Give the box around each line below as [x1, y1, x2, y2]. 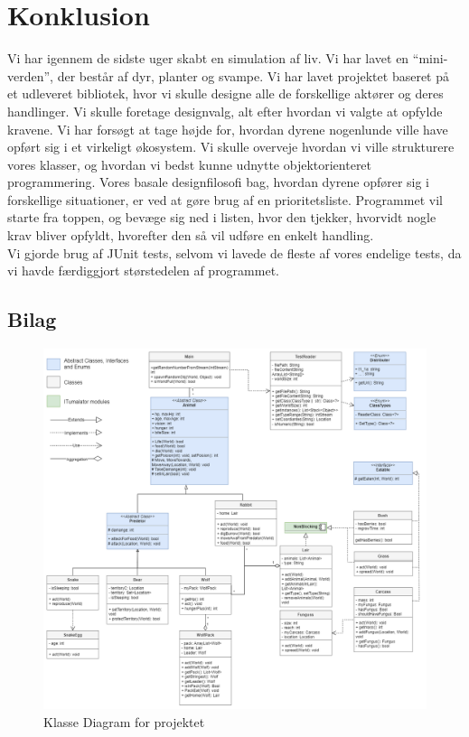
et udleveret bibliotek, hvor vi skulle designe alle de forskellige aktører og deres [7, 84, 444, 103]
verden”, [7, 66, 53, 85]
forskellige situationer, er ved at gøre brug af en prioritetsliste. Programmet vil [7, 190, 443, 209]
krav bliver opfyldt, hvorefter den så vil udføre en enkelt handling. [7, 226, 374, 245]
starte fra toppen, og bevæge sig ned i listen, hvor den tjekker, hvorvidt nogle [7, 208, 436, 227]
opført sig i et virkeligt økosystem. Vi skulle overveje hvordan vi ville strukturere [7, 137, 455, 156]
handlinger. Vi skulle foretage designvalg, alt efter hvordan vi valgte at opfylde [7, 101, 443, 120]
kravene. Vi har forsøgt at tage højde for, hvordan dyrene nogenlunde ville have [7, 119, 448, 138]
